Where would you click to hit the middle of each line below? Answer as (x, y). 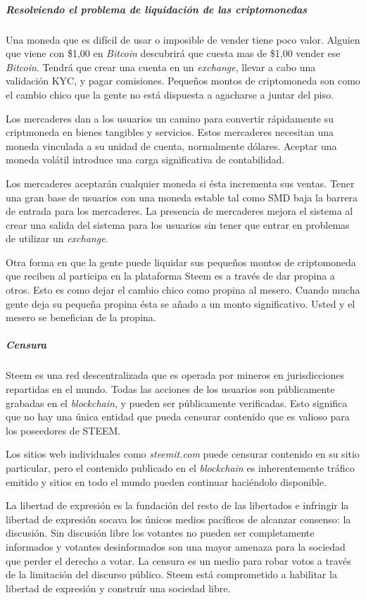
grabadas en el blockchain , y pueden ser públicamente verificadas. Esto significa (177, 402)
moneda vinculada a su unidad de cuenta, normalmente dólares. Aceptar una (171, 145)
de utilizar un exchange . (57, 238)
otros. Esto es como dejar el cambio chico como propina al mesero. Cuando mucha (183, 290)
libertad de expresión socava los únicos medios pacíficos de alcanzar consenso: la (178, 519)
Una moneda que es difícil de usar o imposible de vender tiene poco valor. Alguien (183, 39)
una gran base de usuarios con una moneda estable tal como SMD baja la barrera (182, 197)
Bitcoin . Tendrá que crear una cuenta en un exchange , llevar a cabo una (161, 67)
